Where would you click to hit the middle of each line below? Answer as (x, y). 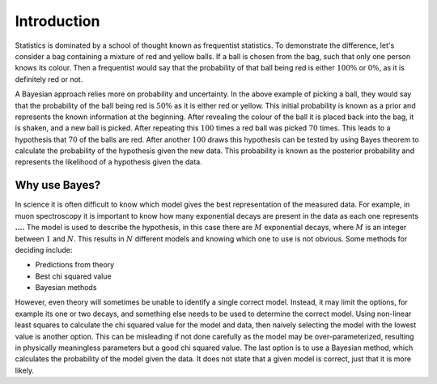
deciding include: (44, 250)
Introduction (57, 21)
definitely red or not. (49, 79)
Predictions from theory (75, 265)
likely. (25, 370)
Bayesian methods (66, 288)
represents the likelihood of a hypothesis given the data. (108, 162)
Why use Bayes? (58, 185)
